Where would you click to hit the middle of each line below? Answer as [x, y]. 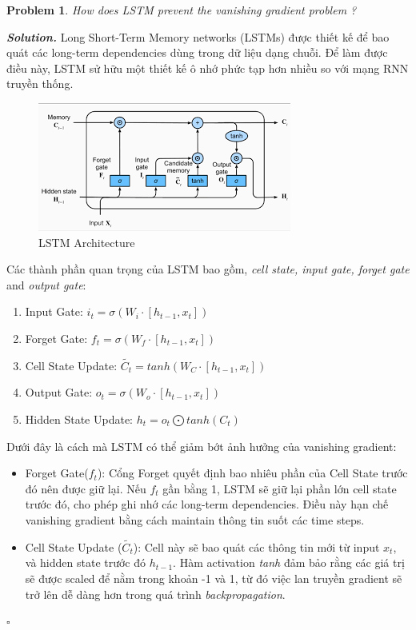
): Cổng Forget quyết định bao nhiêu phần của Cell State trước [252, 473]
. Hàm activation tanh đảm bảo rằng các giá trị [289, 562]
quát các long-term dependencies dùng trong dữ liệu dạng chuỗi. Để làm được [197, 52]
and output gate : [46, 284]
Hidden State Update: [79, 419]
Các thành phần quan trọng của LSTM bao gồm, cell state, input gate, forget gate [208, 269]
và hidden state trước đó [86, 562]
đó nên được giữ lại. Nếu [86, 488]
